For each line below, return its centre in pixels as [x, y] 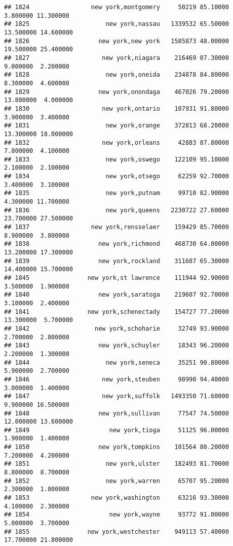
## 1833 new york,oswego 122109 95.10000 [116, 159]
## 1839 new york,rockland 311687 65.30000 [116, 261]
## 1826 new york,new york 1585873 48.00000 [116, 41]
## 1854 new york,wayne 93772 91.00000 [116, 515]
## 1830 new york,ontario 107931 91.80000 [116, 108]
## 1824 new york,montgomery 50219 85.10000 [116, 7]
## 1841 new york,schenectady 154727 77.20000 [116, 312]
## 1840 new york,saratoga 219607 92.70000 [116, 295]
